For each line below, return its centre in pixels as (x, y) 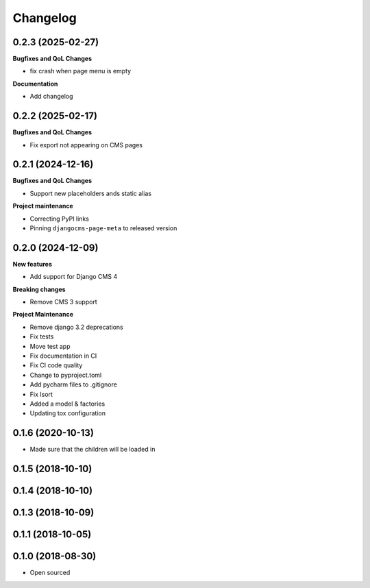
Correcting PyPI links (59, 219)
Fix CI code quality (56, 365)
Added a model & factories (67, 404)
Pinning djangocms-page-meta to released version (103, 228)
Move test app (50, 346)
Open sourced (50, 573)
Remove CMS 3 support (63, 302)
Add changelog (51, 97)
